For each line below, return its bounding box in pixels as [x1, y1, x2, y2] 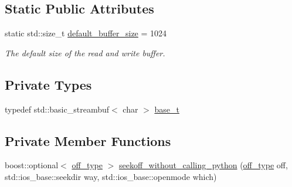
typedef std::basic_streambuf [5, 103, 110, 115]
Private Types [5, 75, 92, 93]
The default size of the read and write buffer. [5, 46, 165, 59]
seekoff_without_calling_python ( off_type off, [118, 159, 288, 171]
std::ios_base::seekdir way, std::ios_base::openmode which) [5, 170, 217, 182]
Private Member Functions [5, 131, 171, 149]
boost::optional [5, 159, 59, 171]
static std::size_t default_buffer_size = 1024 [5, 27, 167, 39]
